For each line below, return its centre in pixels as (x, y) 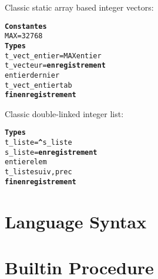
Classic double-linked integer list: (64, 113)
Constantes (26, 26)
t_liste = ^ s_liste (38, 143)
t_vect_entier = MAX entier (53, 56)
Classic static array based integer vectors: (79, 7)
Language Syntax (76, 221)
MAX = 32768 (24, 36)
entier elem (26, 162)
